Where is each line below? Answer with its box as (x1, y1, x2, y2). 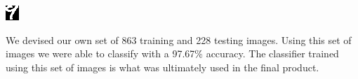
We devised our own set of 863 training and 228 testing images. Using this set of (6, 32, 352, 47)
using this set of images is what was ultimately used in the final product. (6, 59, 319, 74)
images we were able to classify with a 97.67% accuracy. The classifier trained (6, 46, 339, 61)
